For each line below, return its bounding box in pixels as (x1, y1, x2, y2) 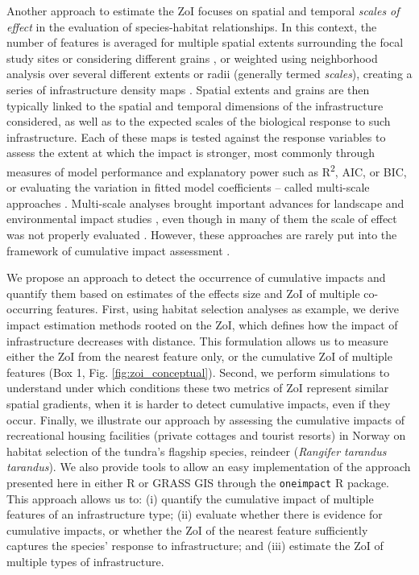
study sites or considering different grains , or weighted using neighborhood (6, 49, 378, 66)
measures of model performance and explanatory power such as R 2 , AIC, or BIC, (6, 160, 407, 180)
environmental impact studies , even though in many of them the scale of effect (6, 210, 397, 227)
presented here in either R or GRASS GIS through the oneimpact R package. (6, 474, 390, 490)
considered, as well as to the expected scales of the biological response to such (6, 113, 391, 130)
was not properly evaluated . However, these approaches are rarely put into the (6, 225, 397, 242)
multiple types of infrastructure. (6, 552, 164, 569)
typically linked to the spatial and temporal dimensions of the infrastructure (6, 97, 384, 114)
